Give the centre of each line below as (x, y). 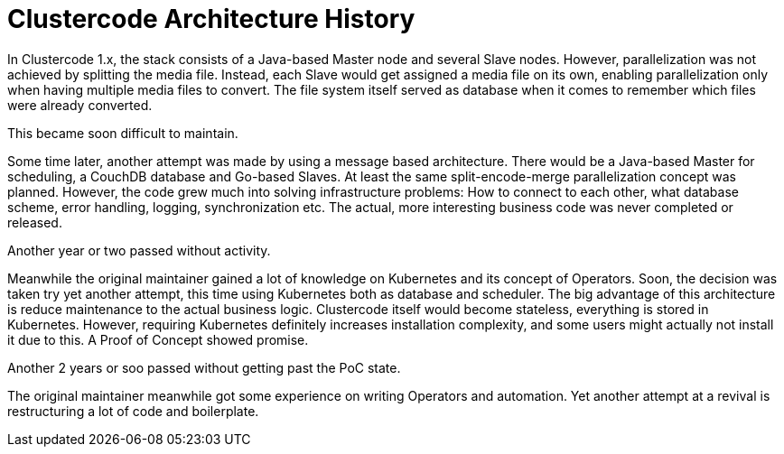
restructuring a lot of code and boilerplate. (133, 411)
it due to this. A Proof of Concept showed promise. (158, 339)
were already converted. (80, 105)
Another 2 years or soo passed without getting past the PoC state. (204, 367)
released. (35, 222)
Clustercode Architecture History (211, 19)
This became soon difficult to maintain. (123, 133)
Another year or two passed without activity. (139, 250)
